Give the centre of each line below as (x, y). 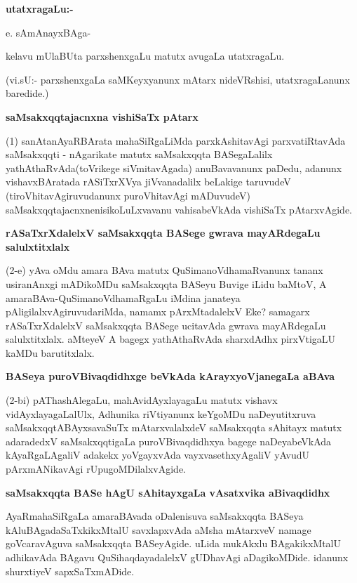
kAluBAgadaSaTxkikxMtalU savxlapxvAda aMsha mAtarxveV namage (159, 529)
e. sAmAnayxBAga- (48, 32)
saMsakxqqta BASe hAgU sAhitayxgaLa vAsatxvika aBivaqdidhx (168, 492)
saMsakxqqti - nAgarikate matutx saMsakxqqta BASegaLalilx (139, 154)
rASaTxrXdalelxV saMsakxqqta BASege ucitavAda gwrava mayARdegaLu (166, 325)
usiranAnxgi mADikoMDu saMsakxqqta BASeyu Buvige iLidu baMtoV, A (166, 283)
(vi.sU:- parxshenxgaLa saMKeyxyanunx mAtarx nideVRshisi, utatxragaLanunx (178, 79)
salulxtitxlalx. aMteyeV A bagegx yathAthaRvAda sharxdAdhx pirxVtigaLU (171, 339)
